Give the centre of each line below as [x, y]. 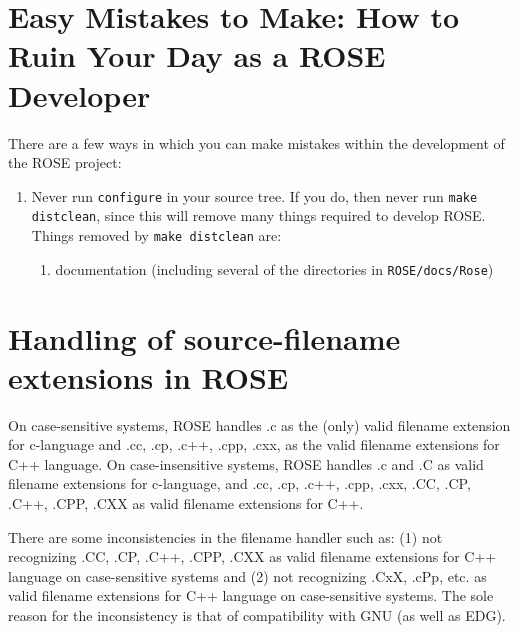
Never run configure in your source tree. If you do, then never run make [254, 195]
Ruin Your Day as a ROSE [197, 55]
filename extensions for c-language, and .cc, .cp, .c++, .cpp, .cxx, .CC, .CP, [239, 483]
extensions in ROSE [148, 376]
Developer [79, 94]
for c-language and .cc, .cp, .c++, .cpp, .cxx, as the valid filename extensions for [254, 444]
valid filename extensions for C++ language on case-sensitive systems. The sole [251, 595]
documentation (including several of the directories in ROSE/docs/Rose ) [274, 268]
